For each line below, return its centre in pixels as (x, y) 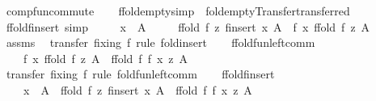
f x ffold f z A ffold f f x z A (106, 58)
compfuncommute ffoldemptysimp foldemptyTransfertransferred (178, 11)
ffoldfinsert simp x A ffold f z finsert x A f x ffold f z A (188, 26)
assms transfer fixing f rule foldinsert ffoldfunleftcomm (161, 42)
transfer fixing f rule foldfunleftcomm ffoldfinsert (140, 74)
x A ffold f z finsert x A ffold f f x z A (137, 89)
